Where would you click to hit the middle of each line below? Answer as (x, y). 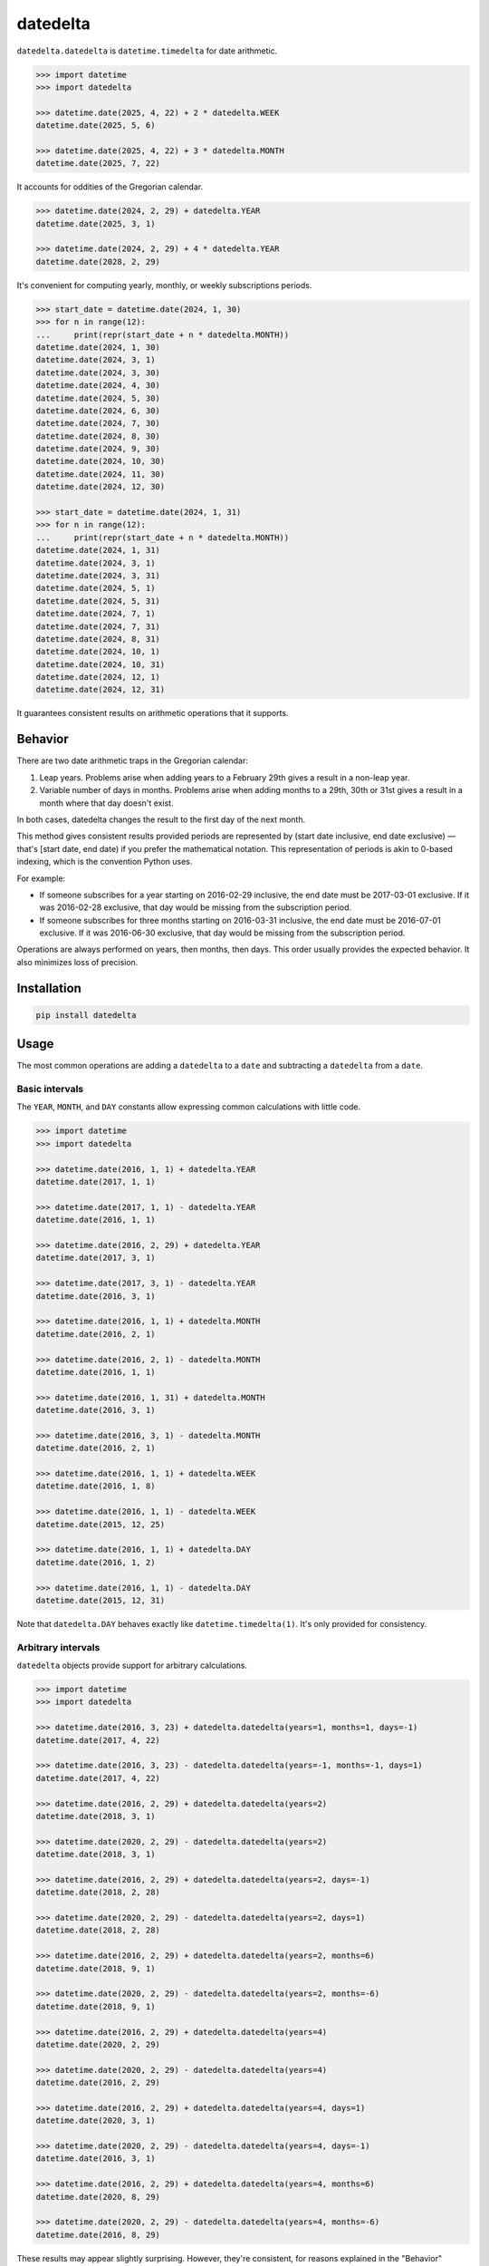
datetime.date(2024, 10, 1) (98, 652)
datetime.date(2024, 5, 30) (98, 398)
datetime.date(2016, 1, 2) (96, 1562)
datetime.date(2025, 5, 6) (96, 126)
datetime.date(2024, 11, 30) (101, 474)
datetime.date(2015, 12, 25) (101, 1524)
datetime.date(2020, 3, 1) (96, 2121)
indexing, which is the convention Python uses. (105, 862)
